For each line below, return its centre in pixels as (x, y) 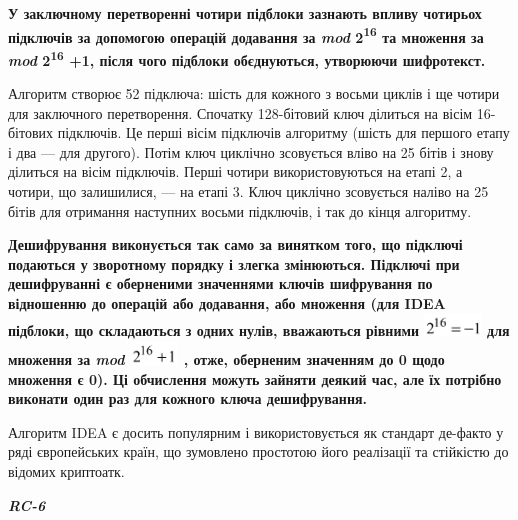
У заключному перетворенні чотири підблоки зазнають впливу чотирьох (245, 13)
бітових (31, 132)
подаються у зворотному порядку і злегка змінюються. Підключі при (234, 263)
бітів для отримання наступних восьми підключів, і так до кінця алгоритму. (240, 210)
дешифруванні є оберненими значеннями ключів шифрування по (220, 283)
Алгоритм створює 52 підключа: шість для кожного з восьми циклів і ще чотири (254, 93)
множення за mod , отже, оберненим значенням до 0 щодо (226, 359)
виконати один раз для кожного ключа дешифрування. (188, 398)
